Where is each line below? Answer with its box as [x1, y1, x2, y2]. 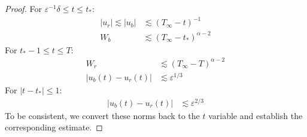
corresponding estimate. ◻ [5, 121, 103, 133]
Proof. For [5, 2, 42, 14]
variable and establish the [208, 109, 303, 121]
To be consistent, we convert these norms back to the [5, 109, 200, 121]
